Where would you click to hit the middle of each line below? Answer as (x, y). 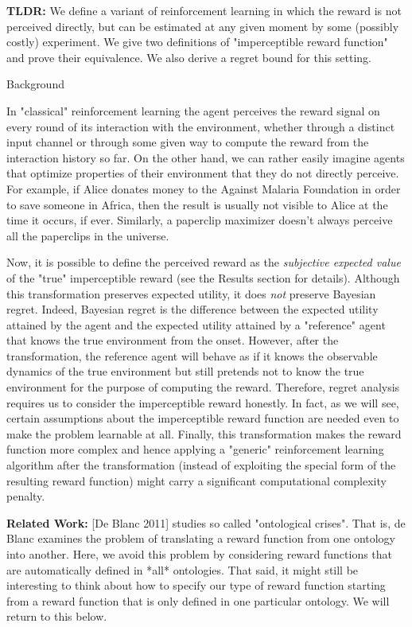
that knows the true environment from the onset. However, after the (173, 340)
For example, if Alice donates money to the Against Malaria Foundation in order (204, 188)
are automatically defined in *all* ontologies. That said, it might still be (183, 569)
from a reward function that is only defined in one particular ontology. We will (198, 600)
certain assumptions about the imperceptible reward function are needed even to (203, 418)
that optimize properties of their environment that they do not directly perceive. (203, 173)
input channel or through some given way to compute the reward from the (188, 142)
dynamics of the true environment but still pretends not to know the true (185, 371)
